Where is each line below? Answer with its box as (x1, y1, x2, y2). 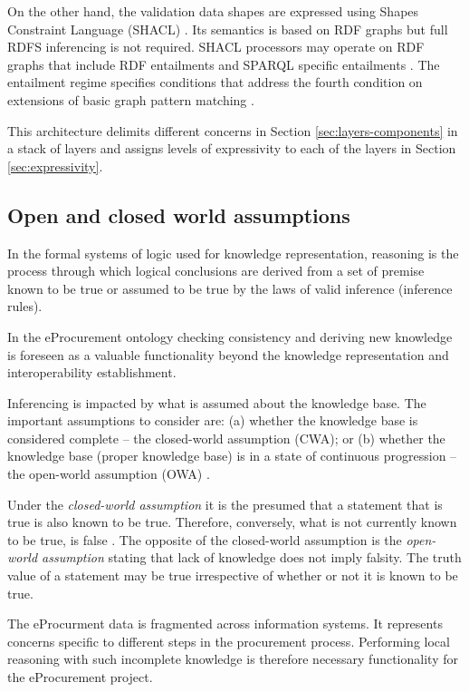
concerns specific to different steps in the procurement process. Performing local (7, 631, 450, 650)
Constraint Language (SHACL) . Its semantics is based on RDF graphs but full (7, 19, 448, 38)
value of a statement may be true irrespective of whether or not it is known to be (7, 566, 458, 585)
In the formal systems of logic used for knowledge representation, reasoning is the (7, 243, 459, 262)
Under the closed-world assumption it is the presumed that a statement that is (7, 494, 443, 513)
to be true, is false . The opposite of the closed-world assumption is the (7, 530, 402, 549)
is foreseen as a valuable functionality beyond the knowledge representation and (7, 345, 449, 364)
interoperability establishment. (7, 363, 177, 382)
